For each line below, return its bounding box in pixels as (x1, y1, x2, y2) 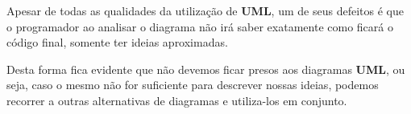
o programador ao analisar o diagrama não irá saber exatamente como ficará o (6, 18, 393, 35)
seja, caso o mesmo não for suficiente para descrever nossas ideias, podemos (6, 76, 379, 93)
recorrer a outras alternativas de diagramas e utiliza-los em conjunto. (6, 92, 347, 108)
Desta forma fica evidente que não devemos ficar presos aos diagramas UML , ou (6, 60, 405, 77)
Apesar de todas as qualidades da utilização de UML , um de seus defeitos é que (6, 2, 404, 18)
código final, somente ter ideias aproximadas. (6, 34, 228, 51)
